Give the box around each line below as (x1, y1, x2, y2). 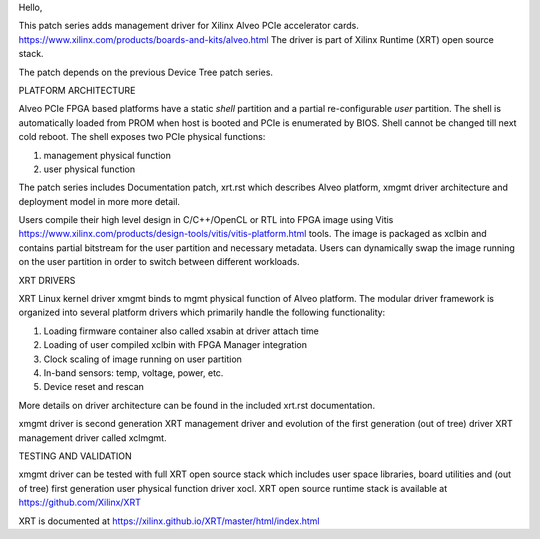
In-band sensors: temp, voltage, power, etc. (43, 366, 224, 379)
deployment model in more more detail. (18, 195, 180, 207)
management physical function (43, 149, 172, 161)
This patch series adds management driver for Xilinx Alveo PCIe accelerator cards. (18, 20, 359, 32)
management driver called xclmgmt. (18, 431, 167, 444)
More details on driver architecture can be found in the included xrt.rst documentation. (18, 399, 375, 411)
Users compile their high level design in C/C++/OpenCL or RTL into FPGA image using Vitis (18, 214, 394, 226)
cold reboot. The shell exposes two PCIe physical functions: (18, 131, 266, 143)
